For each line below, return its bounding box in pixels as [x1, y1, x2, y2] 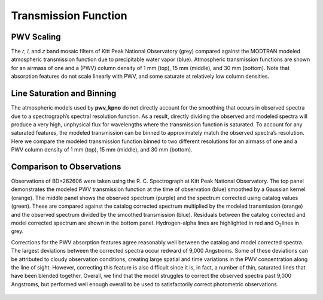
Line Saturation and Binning [11, 89, 117, 99]
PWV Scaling [11, 32, 61, 42]
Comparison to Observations [11, 162, 121, 172]
